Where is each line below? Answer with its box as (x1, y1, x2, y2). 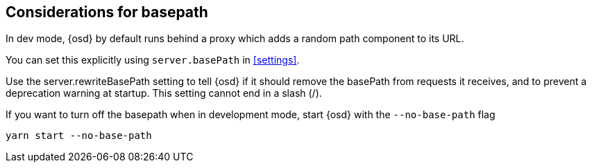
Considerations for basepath (6, 3, 208, 21)
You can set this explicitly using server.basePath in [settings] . (6, 54, 300, 66)
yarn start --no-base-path (6, 130, 152, 142)
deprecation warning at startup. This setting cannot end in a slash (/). (6, 87, 322, 100)
